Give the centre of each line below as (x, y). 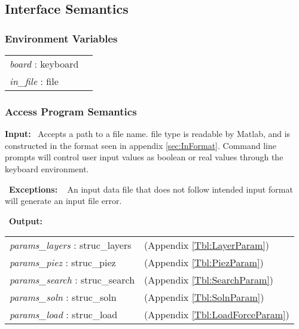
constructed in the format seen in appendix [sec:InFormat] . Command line (141, 145)
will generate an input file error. (63, 201)
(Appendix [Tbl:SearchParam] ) (209, 280)
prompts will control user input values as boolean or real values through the (144, 157)
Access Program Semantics (71, 111)
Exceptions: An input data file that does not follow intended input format (151, 189)
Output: (26, 220)
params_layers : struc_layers (71, 245)
